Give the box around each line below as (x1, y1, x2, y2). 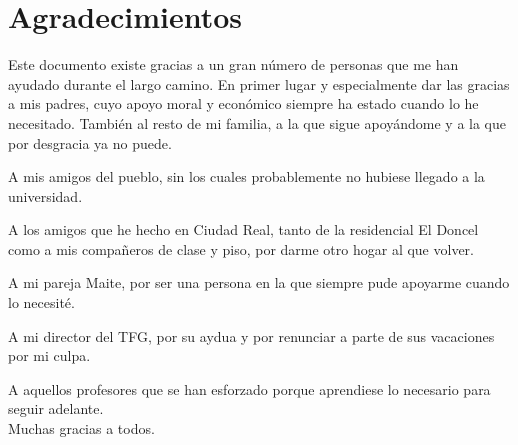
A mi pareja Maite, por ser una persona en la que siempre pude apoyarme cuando (8, 272, 510, 293)
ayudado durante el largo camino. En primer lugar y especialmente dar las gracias (8, 73, 510, 94)
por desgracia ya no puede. (8, 132, 172, 153)
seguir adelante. (8, 398, 104, 419)
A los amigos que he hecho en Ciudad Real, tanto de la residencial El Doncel (8, 219, 479, 240)
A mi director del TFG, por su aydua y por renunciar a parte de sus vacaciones (8, 325, 495, 346)
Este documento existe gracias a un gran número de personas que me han (8, 54, 459, 75)
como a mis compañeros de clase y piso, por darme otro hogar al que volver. (8, 238, 474, 259)
